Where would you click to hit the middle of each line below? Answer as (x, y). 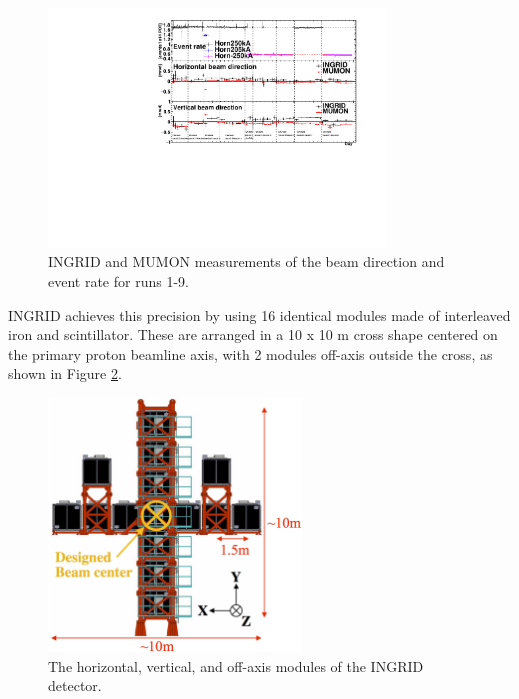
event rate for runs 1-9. (118, 280)
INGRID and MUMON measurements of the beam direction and (246, 261)
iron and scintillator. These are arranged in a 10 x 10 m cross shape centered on (253, 334)
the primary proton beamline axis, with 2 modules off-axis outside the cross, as (250, 353)
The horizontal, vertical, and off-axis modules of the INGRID (236, 665)
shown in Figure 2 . (65, 373)
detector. (75, 685)
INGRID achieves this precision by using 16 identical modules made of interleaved (259, 314)
